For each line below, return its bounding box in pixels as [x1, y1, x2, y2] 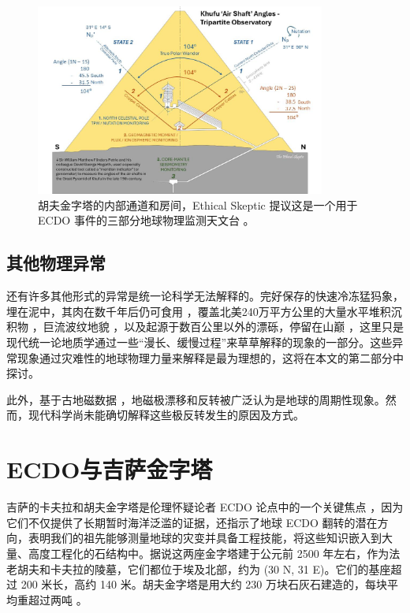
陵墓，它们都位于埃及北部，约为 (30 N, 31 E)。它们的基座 [94, 560, 391, 577]
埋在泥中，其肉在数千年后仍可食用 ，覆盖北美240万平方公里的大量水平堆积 [6, 303, 391, 319]
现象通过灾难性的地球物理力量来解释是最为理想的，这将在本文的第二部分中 [17, 349, 404, 366]
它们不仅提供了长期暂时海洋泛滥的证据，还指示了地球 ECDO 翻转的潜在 [6, 514, 378, 530]
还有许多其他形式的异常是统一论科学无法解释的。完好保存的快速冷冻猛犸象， [6, 288, 404, 304]
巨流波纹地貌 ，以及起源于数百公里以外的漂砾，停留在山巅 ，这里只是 [43, 318, 404, 335]
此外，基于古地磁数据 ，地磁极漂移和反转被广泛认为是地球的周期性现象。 [6, 391, 386, 407]
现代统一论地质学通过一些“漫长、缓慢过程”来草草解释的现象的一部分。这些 [6, 334, 393, 351]
